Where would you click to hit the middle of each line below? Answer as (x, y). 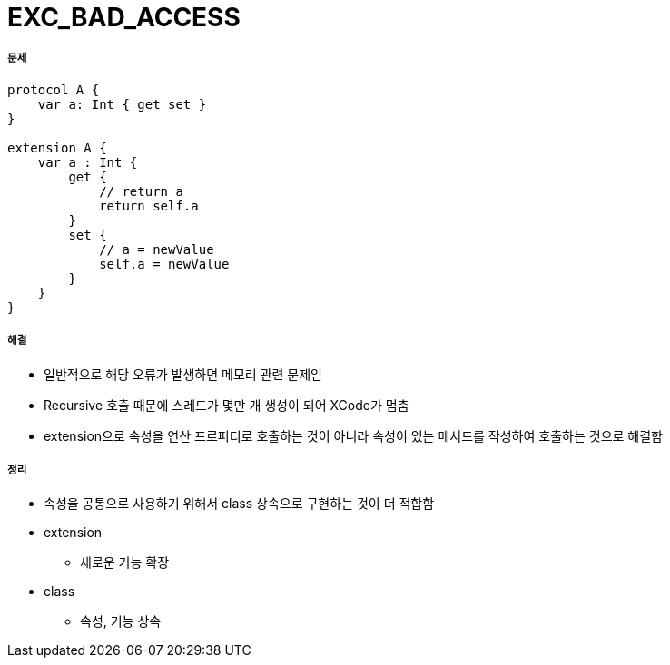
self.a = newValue (164, 264)
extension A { (57, 147)
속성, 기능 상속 (121, 621)
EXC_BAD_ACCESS (124, 17)
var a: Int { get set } (122, 104)
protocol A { (54, 89)
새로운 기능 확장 (125, 562)
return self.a (149, 205)
